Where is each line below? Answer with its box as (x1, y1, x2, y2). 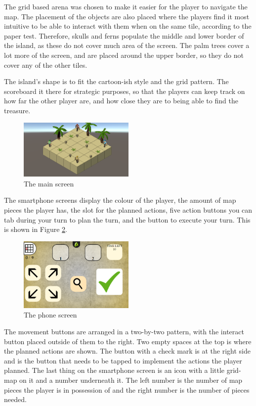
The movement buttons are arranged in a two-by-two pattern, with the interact (4, 326, 244, 337)
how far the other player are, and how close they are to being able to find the (4, 95, 238, 106)
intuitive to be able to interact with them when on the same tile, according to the (4, 21, 252, 31)
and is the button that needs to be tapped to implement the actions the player (4, 355, 242, 365)
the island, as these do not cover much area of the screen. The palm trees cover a (4, 40, 250, 50)
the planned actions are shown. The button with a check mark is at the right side (4, 346, 251, 356)
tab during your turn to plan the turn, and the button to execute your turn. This (4, 214, 251, 225)
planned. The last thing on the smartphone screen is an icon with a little (4, 365, 225, 375)
